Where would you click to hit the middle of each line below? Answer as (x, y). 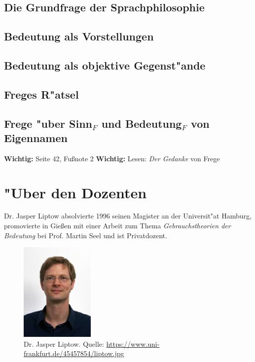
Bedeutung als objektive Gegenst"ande (105, 65)
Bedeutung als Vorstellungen (79, 36)
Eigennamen (36, 137)
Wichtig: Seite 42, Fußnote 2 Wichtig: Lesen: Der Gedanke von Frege (112, 158)
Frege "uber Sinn (48, 123)
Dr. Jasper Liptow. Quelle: (64, 344)
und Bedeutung (142, 123)
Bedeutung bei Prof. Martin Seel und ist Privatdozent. (86, 235)
